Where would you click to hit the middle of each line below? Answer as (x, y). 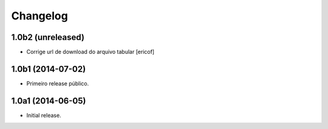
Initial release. (44, 115)
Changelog (39, 16)
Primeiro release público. (58, 83)
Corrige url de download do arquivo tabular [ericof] (91, 52)
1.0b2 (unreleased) (48, 37)
